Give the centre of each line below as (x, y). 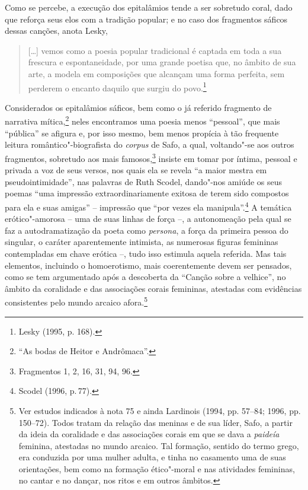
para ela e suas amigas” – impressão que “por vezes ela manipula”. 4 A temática (148, 206)
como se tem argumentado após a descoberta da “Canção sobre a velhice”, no (145, 277)
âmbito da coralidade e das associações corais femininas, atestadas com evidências (153, 288)
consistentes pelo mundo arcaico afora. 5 (76, 301)
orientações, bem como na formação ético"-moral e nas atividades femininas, (157, 468)
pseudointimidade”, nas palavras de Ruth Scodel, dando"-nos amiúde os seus (144, 181)
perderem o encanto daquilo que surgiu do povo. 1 (117, 87)
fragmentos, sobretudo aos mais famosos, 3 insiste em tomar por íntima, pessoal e (151, 157)
